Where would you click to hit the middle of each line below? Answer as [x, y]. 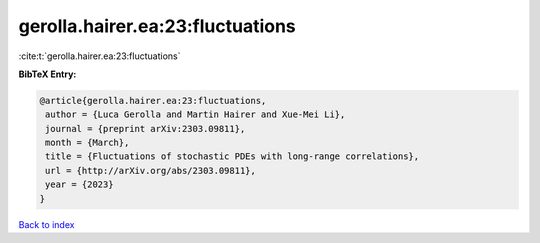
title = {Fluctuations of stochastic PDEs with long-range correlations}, [232, 156]
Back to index [46, 224]
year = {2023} [79, 184]
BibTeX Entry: [47, 74]
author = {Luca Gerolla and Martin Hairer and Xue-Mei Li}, [195, 114]
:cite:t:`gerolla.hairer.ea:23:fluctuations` [99, 56]
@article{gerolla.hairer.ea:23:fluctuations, [153, 100]
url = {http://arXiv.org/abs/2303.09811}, [151, 170]
